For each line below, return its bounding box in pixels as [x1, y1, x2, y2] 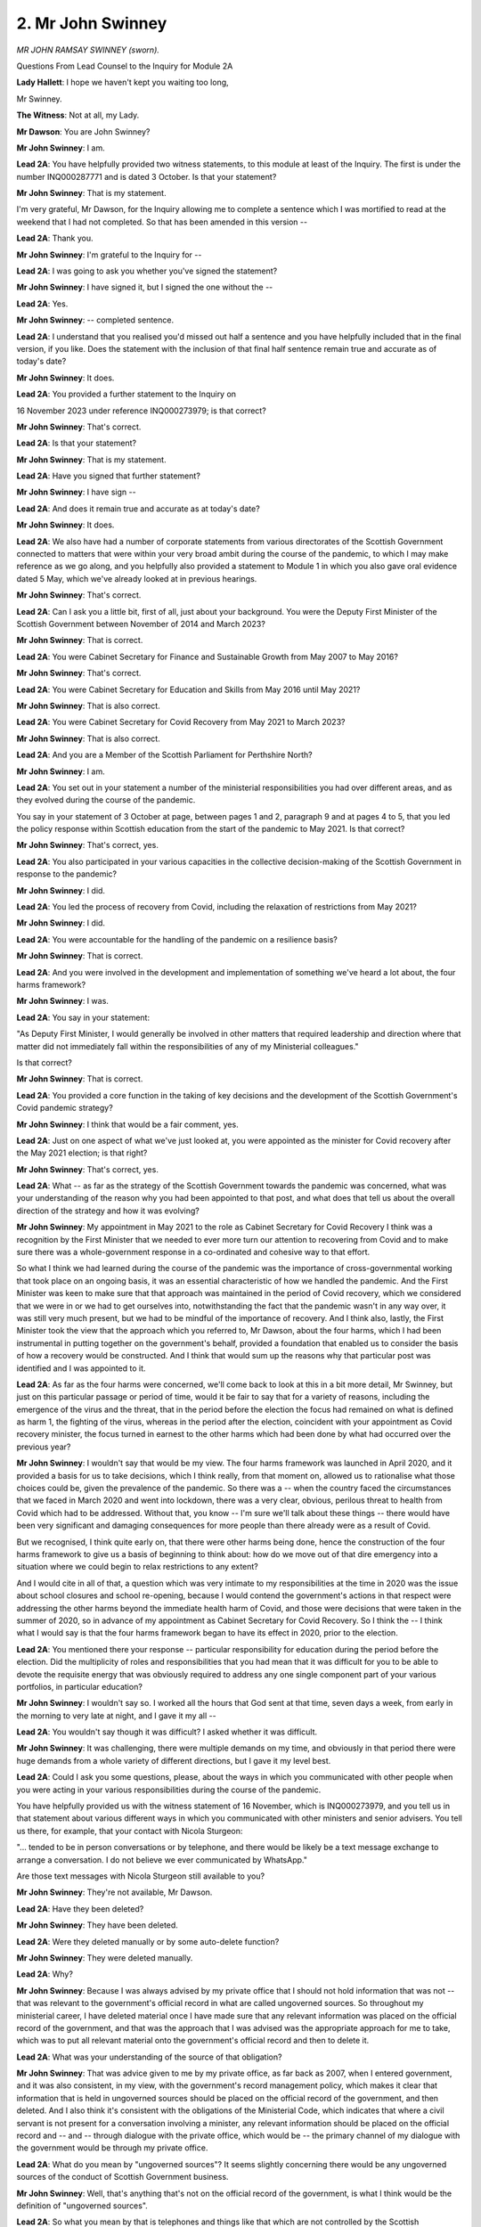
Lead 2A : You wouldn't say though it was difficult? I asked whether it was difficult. [16, 1726, 318, 1737]
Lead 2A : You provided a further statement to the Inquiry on [16, 388, 236, 400]
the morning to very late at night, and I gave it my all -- [16, 1710, 217, 1721]
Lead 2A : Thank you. [16, 232, 94, 244]
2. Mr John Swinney [16, 13, 167, 33]
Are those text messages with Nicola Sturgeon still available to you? [16, 1871, 265, 1881]
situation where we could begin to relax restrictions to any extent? [16, 1562, 258, 1572]
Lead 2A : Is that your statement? [16, 437, 137, 449]
